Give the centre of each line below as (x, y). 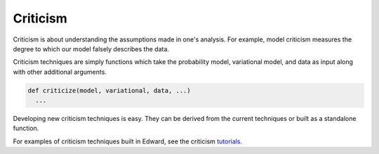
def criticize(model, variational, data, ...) (109, 90)
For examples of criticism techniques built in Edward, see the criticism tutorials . (127, 141)
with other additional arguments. (60, 72)
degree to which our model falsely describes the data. (91, 49)
